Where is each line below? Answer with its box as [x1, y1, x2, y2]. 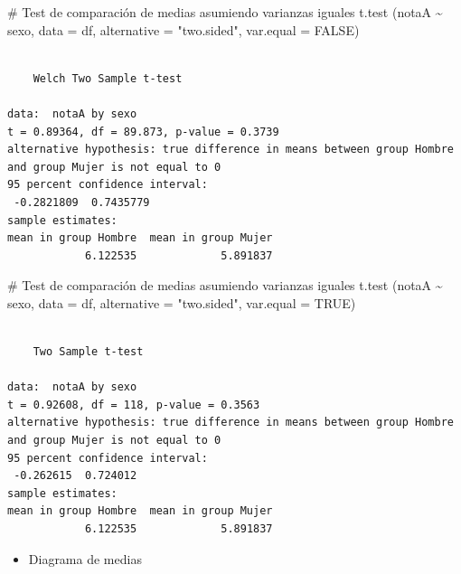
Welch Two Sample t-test [33, 71, 183, 85]
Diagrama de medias [28, 549, 142, 568]
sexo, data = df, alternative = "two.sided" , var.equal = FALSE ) [7, 20, 360, 39]
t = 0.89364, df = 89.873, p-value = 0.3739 [7, 125, 279, 138]
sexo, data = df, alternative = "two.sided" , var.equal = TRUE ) [7, 293, 356, 312]
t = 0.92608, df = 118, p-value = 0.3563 [7, 398, 260, 411]
